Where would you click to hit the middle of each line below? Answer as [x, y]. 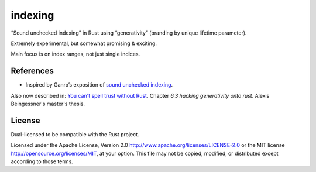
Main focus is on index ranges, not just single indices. [75, 54]
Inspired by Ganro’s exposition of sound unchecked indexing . [99, 85]
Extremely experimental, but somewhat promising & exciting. [84, 43]
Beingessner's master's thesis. [48, 104]
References [32, 71]
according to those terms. [42, 161]
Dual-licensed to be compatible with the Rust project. [75, 134]
